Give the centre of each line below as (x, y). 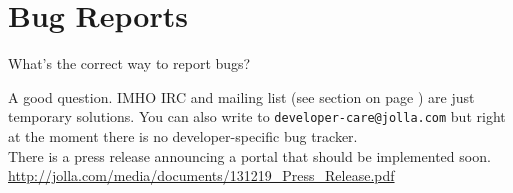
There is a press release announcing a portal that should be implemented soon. (249, 155)
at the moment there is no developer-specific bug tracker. (183, 135)
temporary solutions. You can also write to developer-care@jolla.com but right (257, 116)
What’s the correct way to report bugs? (129, 63)
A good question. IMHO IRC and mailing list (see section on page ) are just (241, 96)
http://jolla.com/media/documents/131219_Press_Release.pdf (201, 175)
